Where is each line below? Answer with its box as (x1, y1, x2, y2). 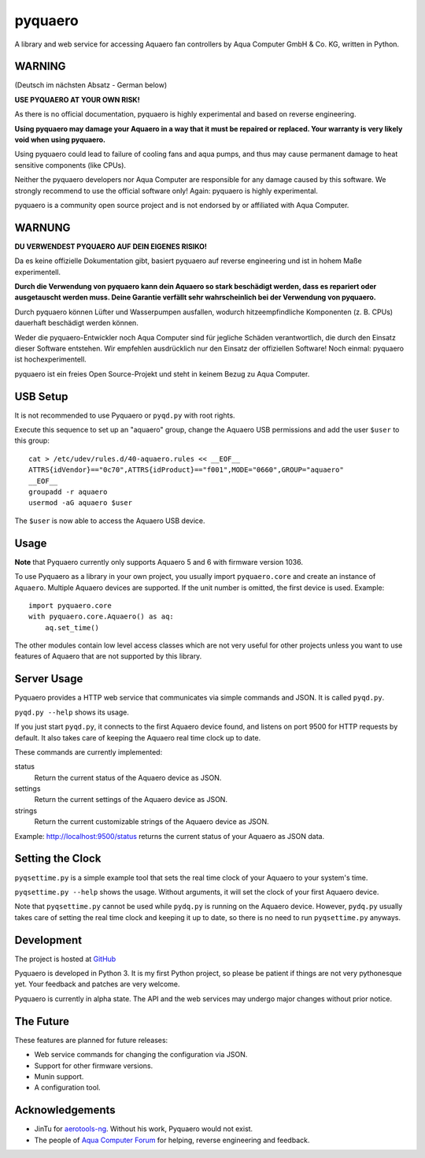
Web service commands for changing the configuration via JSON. (34, 1050, 248, 1060)
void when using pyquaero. (14, 135, 106, 145)
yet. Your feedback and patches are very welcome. (14, 979, 180, 989)
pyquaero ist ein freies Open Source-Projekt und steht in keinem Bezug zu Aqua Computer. (14, 369, 310, 378)
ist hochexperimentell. (14, 354, 87, 364)
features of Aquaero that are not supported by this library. (14, 651, 202, 661)
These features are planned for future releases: (14, 1035, 168, 1045)
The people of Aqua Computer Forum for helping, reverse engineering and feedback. (34, 1135, 310, 1145)
